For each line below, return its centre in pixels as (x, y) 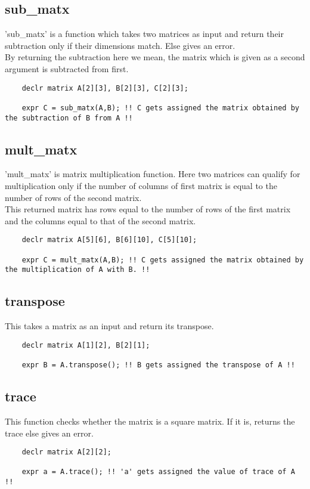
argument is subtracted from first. (67, 68)
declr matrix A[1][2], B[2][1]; (86, 345)
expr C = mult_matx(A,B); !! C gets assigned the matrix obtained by (163, 260)
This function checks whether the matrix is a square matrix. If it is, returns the (150, 421)
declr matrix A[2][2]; (66, 452)
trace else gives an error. (49, 433)
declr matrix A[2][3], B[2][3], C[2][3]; (105, 88)
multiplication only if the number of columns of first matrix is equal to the (141, 185)
